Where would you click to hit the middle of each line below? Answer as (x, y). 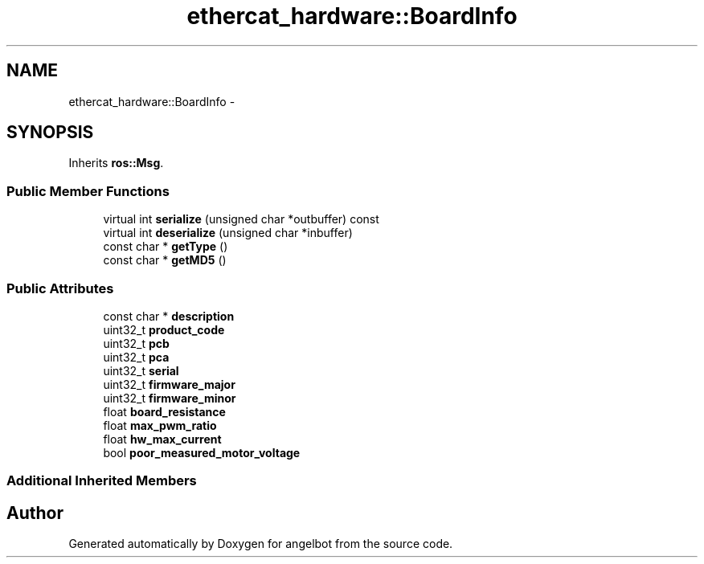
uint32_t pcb (136, 343)
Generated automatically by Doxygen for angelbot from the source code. (261, 544)
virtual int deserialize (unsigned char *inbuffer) (228, 233)
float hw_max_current (162, 439)
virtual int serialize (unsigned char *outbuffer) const (241, 219)
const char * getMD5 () (165, 260)
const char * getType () (166, 247)
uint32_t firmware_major (169, 384)
